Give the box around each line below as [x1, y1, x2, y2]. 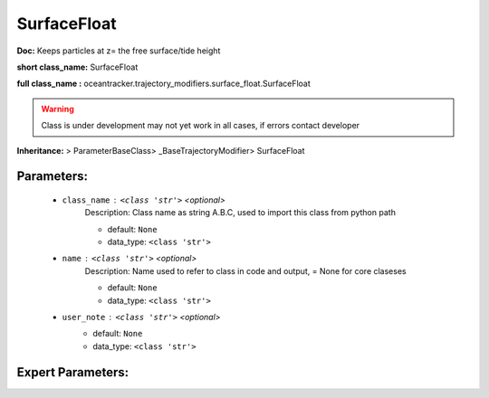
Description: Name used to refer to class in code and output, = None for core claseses [84, 265, 407, 276]
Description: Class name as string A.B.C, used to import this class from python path [84, 207, 396, 218]
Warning [41, 103, 74, 114]
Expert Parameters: [16, 365, 129, 380]
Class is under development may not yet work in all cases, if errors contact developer [41, 120, 360, 131]
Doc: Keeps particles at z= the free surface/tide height [16, 45, 221, 56]
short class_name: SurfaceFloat [16, 62, 139, 72]
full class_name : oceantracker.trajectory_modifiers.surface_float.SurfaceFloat [16, 78, 312, 90]
